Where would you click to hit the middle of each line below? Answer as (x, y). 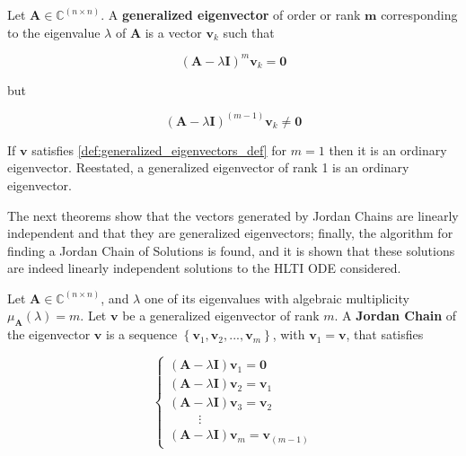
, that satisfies (385, 334)
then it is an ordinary (388, 149)
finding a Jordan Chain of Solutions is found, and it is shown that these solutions (231, 250)
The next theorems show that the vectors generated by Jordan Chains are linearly (233, 215)
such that (249, 32)
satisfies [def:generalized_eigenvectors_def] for (159, 149)
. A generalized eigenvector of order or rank (231, 14)
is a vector (173, 32)
